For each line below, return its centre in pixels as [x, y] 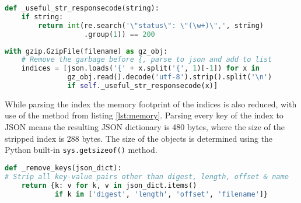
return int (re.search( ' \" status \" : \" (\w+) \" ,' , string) [151, 25]
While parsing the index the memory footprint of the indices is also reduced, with [151, 104]
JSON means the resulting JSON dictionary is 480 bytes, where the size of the [145, 127]
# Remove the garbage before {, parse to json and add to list [147, 60]
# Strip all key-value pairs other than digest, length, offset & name [147, 176]
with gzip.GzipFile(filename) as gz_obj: [86, 51]
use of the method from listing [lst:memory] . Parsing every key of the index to [144, 115]
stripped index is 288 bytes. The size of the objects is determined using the [139, 138]
